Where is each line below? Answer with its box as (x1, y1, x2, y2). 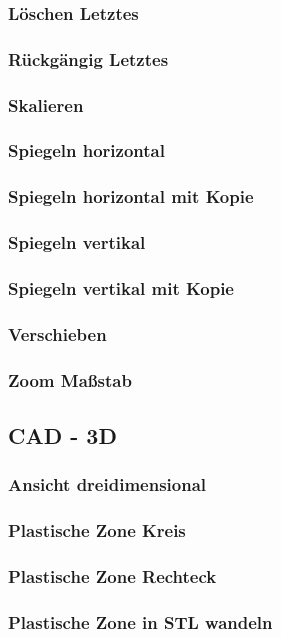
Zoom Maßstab (8, 367, 132, 392)
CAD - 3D (8, 419, 117, 450)
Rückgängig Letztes (8, 46, 169, 71)
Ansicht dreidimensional (8, 472, 206, 497)
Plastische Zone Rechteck (8, 563, 217, 588)
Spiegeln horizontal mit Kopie (8, 184, 254, 209)
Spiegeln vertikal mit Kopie (8, 275, 234, 300)
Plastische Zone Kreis (8, 518, 186, 543)
